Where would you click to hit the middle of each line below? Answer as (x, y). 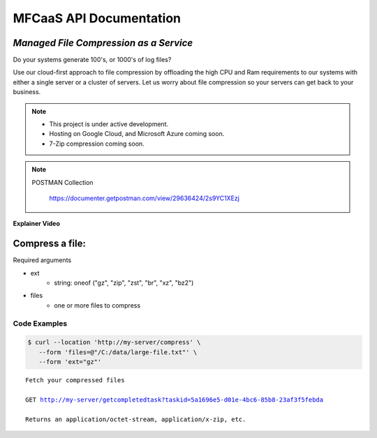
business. (27, 92)
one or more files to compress (97, 305)
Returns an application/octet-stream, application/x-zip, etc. (136, 419)
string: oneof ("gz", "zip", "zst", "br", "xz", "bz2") (124, 283)
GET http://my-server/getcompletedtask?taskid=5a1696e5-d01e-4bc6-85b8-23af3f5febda (175, 400)
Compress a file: (50, 244)
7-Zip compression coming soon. (97, 144)
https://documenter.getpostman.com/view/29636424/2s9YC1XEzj (145, 198)
